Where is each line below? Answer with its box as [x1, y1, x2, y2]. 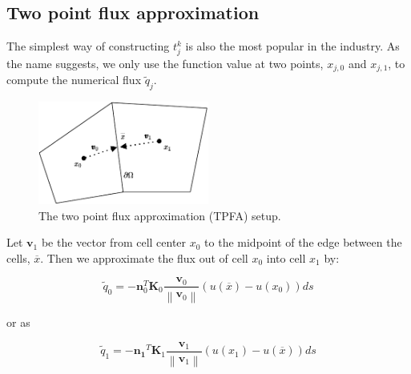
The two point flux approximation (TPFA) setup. [38, 207, 281, 223]
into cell [266, 249, 306, 266]
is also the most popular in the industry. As [185, 38, 400, 54]
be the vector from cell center [41, 234, 187, 251]
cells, [6, 249, 30, 266]
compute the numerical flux [6, 71, 142, 88]
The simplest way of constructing [6, 38, 170, 54]
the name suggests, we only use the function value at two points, [6, 54, 324, 71]
